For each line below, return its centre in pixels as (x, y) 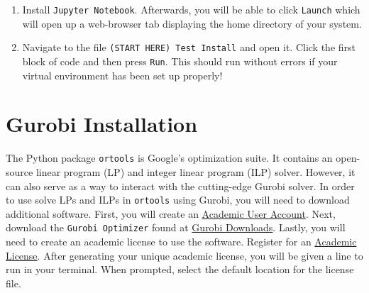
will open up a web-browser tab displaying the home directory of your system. (192, 23)
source (20, 171)
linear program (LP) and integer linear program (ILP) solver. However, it (195, 171)
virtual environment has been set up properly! (122, 75)
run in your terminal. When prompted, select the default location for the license (180, 269)
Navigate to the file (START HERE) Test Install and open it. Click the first (189, 47)
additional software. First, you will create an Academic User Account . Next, (171, 213)
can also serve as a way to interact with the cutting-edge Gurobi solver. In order (180, 186)
